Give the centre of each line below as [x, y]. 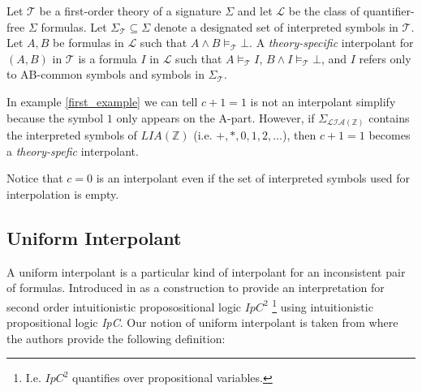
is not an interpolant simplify [323, 101]
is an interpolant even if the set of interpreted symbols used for [253, 178]
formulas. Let [74, 26]
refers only [385, 58]
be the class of [324, 11]
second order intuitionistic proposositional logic [124, 306]
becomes [390, 135]
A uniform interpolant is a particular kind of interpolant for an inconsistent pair [206, 271]
